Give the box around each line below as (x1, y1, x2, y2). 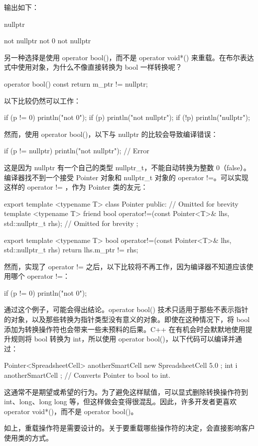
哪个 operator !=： (10, 271, 70, 281)
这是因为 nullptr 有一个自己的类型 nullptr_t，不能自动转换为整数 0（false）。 (4, 162, 251, 172)
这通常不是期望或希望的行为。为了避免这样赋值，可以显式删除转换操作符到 (4, 386, 248, 397)
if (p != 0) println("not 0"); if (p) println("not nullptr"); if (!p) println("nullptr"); (4, 112, 250, 122)
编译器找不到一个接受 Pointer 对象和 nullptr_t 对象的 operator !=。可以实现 (4, 172, 249, 182)
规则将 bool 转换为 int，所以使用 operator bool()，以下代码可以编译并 (10, 334, 235, 344)
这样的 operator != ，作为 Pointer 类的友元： (4, 182, 148, 192)
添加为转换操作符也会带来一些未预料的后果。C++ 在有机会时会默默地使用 (4, 324, 246, 334)
